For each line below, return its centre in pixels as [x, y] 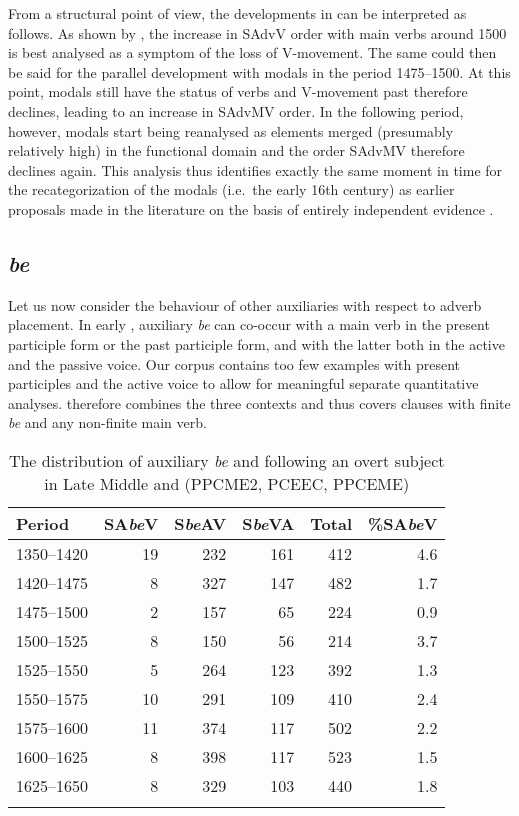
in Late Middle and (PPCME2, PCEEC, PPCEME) [227, 483]
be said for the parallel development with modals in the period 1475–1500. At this [259, 71]
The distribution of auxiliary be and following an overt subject [226, 460]
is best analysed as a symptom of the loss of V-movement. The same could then [252, 52]
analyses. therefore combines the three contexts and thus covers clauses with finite [259, 402]
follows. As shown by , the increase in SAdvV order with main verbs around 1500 [257, 32]
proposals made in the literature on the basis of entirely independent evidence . [251, 208]
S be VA [268, 523]
